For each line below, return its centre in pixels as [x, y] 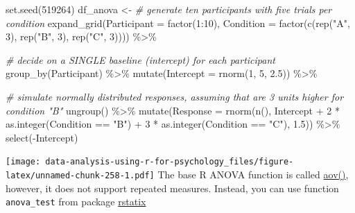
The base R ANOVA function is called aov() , [253, 174]
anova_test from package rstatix [76, 202]
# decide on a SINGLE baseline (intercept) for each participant [140, 59]
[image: [23, 162]
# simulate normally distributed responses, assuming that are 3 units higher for [175, 96]
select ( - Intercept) [42, 137]
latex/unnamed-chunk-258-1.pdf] [80, 176]
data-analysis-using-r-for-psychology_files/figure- [170, 162]
